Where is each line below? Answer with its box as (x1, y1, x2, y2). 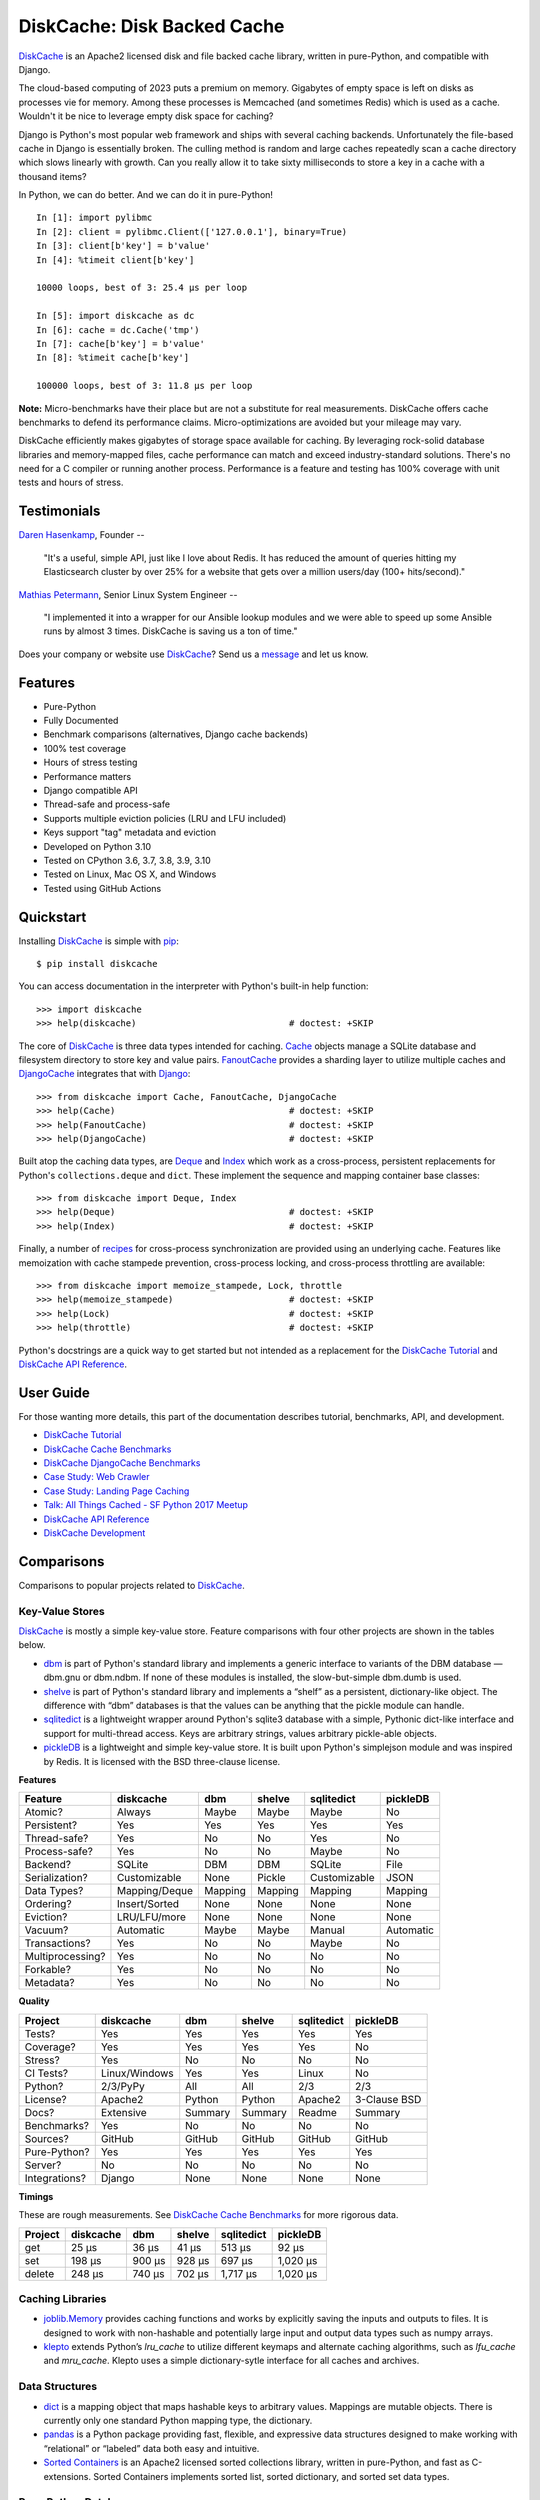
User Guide (18, 1384, 90, 1401)
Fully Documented (43, 715, 119, 727)
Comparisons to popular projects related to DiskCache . (18, 1579, 245, 1591)
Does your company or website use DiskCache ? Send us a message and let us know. (18, 648, 369, 660)
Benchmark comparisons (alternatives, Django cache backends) (43, 728, 309, 740)
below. (18, 1639, 46, 1651)
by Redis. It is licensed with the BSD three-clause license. (43, 1755, 281, 1767)
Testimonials (18, 503, 101, 520)
